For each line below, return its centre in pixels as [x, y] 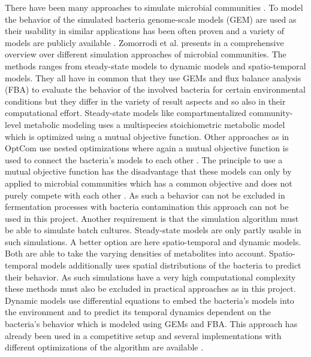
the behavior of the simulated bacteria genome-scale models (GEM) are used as [151, 19]
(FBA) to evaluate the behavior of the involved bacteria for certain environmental [155, 89]
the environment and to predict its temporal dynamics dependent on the [138, 312]
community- [271, 113]
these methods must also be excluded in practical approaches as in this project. [150, 289]
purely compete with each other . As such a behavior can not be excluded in [145, 195]
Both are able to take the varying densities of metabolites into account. [136, 253]
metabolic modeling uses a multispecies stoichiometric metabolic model [154, 124]
